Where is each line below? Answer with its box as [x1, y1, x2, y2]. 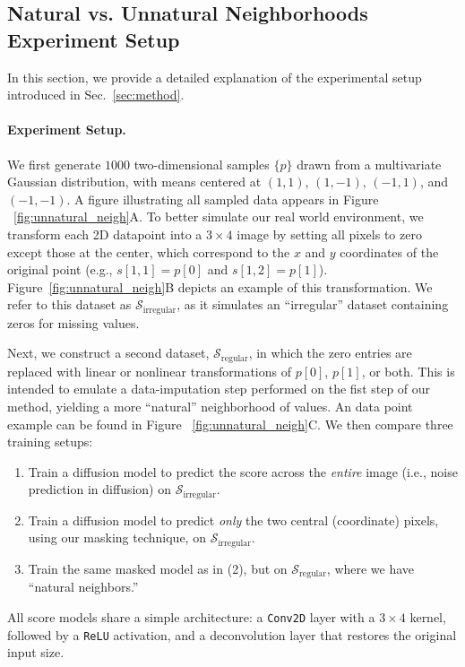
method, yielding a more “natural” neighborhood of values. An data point [7, 397, 413, 416]
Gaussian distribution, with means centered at [7, 172, 262, 191]
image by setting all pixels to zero [237, 224, 422, 243]
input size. [7, 643, 65, 662]
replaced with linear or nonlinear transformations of [7, 361, 291, 380]
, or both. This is [361, 361, 455, 380]
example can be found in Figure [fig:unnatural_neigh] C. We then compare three [7, 414, 453, 433]
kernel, [409, 607, 446, 626]
